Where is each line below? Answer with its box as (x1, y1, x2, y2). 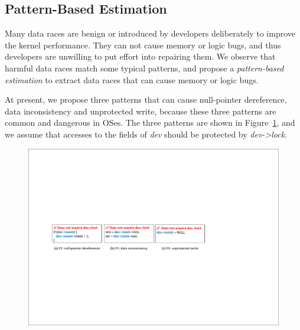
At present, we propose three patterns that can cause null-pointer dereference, (5, 93, 287, 106)
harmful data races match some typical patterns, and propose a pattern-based (5, 61, 284, 74)
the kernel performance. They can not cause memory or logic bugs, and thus (5, 38, 281, 51)
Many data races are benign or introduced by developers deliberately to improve (5, 27, 295, 40)
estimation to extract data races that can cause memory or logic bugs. (5, 73, 259, 86)
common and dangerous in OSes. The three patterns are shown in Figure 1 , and (5, 116, 295, 129)
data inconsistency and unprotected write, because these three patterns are (5, 104, 276, 117)
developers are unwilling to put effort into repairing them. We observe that (5, 50, 276, 63)
